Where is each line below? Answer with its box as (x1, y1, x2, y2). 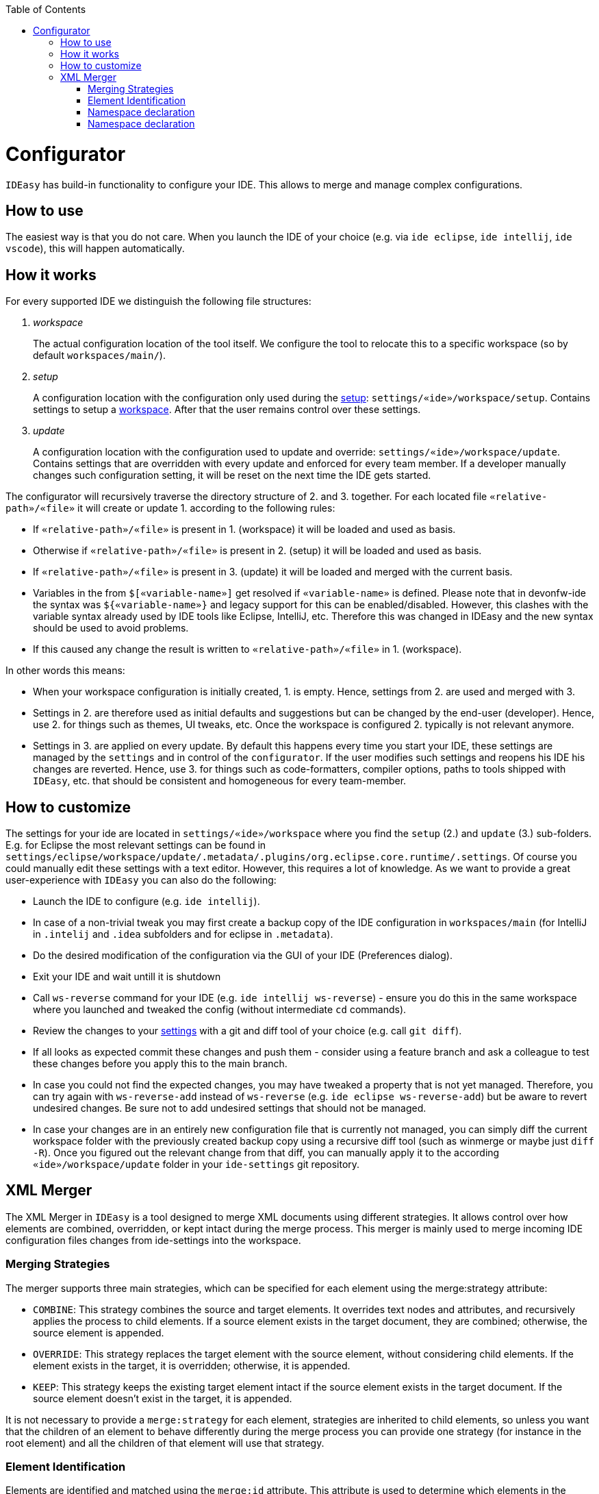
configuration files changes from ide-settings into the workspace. (5, 1234, 301, 1246)
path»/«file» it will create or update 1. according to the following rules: (5, 502, 335, 514)
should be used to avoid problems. (33, 622, 189, 634)
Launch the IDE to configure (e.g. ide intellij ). (33, 895, 260, 908)
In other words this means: (5, 664, 125, 677)
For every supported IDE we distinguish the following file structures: (5, 295, 311, 308)
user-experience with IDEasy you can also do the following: (5, 874, 277, 886)
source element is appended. (33, 1326, 164, 1339)
